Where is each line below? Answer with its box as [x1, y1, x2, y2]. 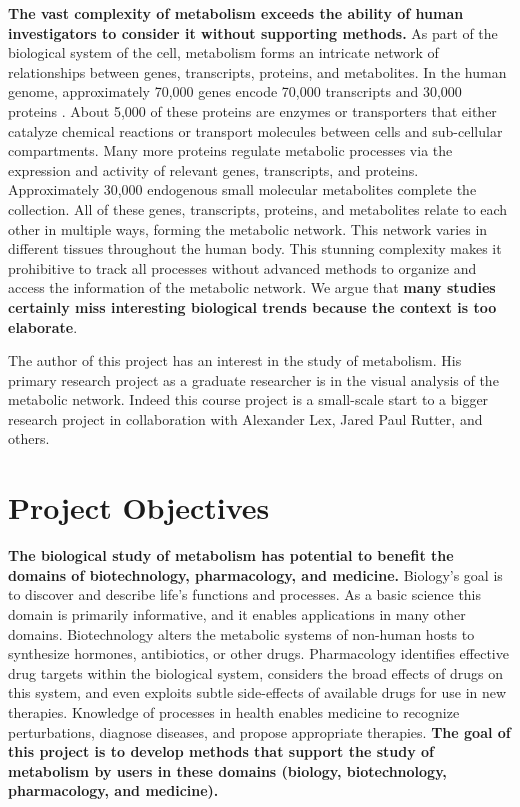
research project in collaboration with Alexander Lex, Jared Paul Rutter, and [8, 408, 483, 429]
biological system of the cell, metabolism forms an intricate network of [8, 42, 439, 63]
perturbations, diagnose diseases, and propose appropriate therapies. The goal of [8, 721, 511, 742]
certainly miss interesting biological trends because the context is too [8, 296, 497, 317]
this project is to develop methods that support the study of [8, 741, 434, 762]
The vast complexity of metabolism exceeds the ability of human [8, 3, 464, 23]
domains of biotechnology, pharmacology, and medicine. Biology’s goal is [8, 564, 503, 585]
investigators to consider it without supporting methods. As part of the [8, 22, 498, 43]
